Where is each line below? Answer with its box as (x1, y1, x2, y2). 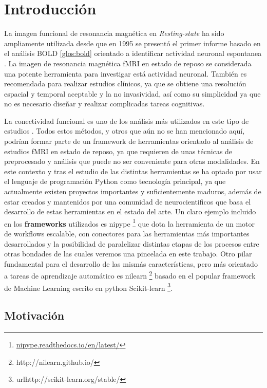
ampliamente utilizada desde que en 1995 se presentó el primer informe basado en (4, 38, 261, 48)
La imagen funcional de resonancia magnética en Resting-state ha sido (4, 28, 224, 39)
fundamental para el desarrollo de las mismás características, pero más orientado (4, 258, 258, 269)
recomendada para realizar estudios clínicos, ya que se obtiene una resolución (4, 78, 246, 89)
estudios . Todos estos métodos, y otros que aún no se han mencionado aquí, (4, 125, 245, 136)
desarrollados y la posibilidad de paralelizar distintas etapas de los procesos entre (4, 238, 259, 249)
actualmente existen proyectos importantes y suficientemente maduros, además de (4, 186, 261, 197)
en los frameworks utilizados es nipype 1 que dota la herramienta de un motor (4, 216, 255, 229)
